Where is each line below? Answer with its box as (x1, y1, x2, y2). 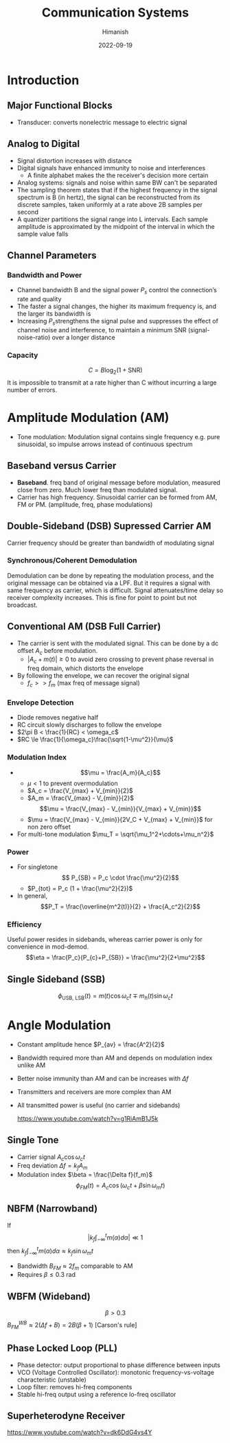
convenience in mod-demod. (7, 942, 89, 951)
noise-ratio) (16, 333, 51, 341)
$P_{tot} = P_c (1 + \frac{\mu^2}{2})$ (27, 884, 133, 892)
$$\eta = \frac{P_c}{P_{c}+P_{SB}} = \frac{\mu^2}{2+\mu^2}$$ (25, 953, 205, 962)
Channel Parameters (7, 250, 97, 261)
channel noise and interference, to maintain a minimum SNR (16, 325, 187, 334)
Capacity (7, 350, 38, 360)
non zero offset (27, 823, 71, 831)
